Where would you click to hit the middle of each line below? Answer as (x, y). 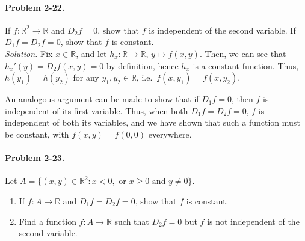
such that (132, 221)
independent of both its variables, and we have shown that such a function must (152, 122)
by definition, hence (142, 65)
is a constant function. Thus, (246, 65)
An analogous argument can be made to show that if (102, 99)
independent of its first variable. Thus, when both (97, 110)
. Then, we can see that (243, 53)
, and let (91, 53)
